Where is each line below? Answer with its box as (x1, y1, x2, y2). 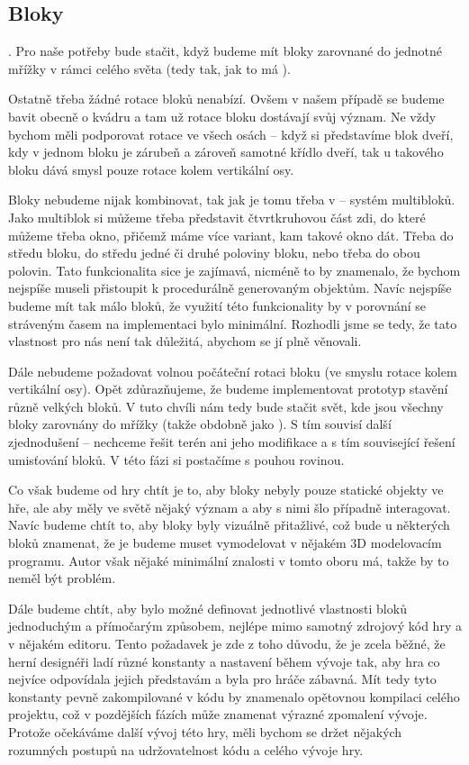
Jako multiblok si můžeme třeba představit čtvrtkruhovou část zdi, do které (8, 207, 426, 226)
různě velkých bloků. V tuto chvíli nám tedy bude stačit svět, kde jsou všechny (8, 396, 444, 415)
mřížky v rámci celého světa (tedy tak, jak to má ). (8, 59, 291, 77)
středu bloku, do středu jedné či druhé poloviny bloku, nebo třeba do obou (8, 243, 420, 262)
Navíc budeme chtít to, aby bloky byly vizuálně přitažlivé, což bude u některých (8, 515, 450, 534)
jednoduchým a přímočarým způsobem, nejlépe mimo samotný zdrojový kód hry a (8, 616, 462, 635)
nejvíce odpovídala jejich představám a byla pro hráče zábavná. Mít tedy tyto (8, 669, 437, 688)
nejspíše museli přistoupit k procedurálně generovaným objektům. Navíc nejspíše (8, 278, 452, 297)
